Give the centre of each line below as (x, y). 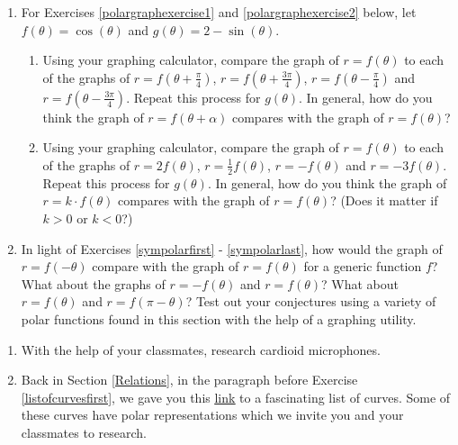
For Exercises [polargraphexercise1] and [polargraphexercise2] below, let (219, 12)
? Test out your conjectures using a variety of (311, 301)
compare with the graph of (166, 266)
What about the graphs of (93, 283)
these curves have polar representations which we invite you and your (212, 415)
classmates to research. (84, 432)
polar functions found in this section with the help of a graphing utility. (219, 318)
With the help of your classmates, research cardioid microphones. (201, 349)
